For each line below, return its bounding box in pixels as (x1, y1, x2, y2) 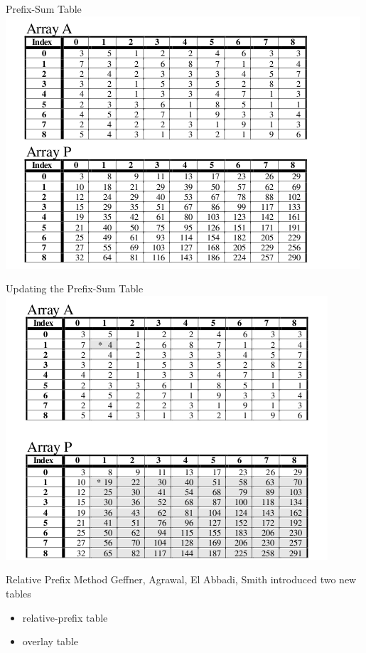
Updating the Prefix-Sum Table (6, 281, 144, 296)
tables (6, 585, 31, 600)
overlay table (22, 634, 79, 649)
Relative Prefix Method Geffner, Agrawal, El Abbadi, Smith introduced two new (6, 572, 357, 587)
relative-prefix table (22, 610, 108, 625)
